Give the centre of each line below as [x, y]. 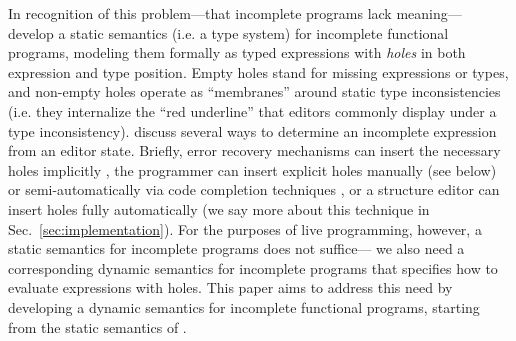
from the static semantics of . [97, 326]
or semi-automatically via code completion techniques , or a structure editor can [254, 189]
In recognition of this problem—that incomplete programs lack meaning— [235, 13]
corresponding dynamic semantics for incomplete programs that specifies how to [253, 267]
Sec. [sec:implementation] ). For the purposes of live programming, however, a [245, 228]
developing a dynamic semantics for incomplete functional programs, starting [244, 306]
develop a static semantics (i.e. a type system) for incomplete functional [228, 32]
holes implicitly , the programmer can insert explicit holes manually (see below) [252, 169]
